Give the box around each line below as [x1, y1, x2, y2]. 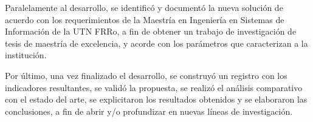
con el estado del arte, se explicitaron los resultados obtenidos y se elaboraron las [5, 93, 308, 106]
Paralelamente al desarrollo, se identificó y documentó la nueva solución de [5, 1, 283, 13]
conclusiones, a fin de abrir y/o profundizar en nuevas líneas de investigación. [5, 104, 293, 117]
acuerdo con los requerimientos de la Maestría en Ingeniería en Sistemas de [5, 13, 284, 25]
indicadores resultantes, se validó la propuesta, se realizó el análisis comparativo [5, 81, 303, 93]
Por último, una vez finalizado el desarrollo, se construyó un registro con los [5, 69, 287, 81]
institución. [5, 49, 47, 61]
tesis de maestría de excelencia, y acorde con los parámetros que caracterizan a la [5, 36, 308, 49]
